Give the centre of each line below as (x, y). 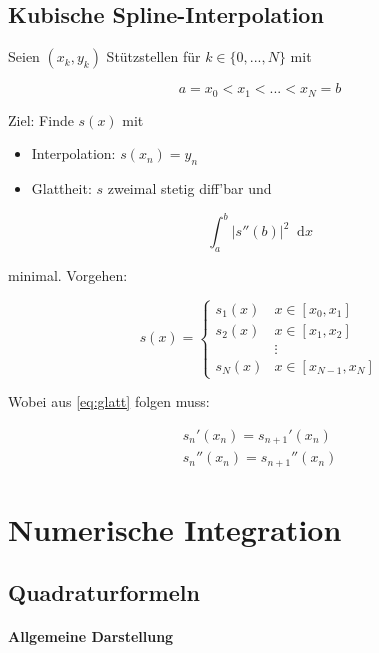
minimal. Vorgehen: (68, 274)
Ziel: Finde (41, 119)
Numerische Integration (175, 528)
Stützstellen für (153, 56)
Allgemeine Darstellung (91, 636)
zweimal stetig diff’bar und (189, 188)
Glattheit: (61, 188)
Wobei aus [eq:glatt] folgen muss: (109, 401)
